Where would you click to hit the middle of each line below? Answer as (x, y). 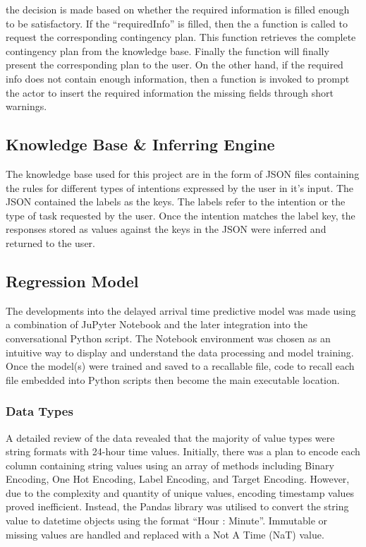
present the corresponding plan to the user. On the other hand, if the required (175, 65)
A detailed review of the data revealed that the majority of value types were (170, 437)
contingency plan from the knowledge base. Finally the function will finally (167, 50)
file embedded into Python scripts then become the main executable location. (173, 379)
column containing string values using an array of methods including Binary (170, 465)
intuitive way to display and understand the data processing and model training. (180, 352)
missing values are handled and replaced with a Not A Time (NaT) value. (165, 534)
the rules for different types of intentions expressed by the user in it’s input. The (180, 187)
